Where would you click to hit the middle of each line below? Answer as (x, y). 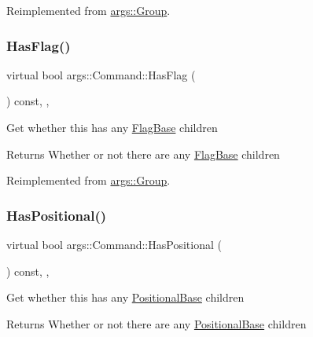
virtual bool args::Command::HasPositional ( (114, 244)
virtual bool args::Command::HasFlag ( (101, 74)
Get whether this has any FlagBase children (112, 127)
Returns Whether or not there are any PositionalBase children (156, 323)
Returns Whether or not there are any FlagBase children (143, 154)
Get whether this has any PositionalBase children (125, 297)
